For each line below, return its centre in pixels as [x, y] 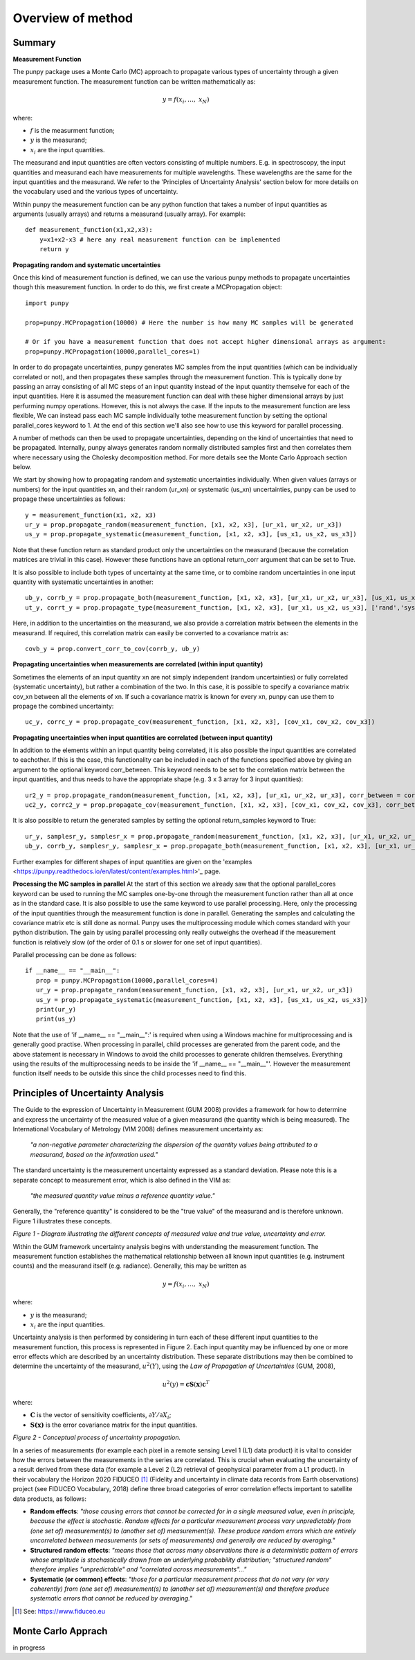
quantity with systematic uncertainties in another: [83, 582]
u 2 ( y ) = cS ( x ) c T [186, 1384]
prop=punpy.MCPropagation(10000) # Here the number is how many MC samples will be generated [189, 322]
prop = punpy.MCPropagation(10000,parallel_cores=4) [127, 980]
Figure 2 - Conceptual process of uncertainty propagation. [97, 1438]
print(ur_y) [56, 1010]
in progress [29, 1648]
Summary [34, 43]
